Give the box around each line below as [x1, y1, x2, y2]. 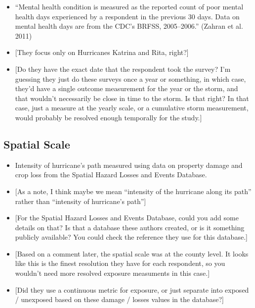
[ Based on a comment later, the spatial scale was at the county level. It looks [15, 248, 249, 258]
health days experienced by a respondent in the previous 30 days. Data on [15, 11, 240, 21]
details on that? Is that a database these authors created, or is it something [15, 222, 245, 232]
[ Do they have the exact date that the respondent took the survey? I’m [15, 63, 231, 74]
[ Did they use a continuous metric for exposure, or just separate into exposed [15, 284, 249, 295]
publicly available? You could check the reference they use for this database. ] [15, 232, 248, 242]
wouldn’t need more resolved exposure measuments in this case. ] [15, 268, 210, 278]
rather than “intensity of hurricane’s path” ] [15, 196, 146, 206]
